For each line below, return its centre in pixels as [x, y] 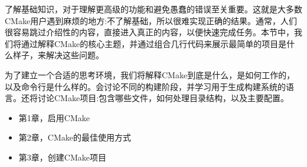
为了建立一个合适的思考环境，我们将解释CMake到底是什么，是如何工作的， [150, 74]
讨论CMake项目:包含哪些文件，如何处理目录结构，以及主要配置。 [163, 98]
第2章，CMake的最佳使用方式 [75, 137]
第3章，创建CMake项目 [62, 157]
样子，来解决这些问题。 [58, 55]
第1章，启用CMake [54, 117]
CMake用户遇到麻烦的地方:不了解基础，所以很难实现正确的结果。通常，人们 [151, 20]
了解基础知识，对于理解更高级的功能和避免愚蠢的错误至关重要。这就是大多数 [153, 9]
